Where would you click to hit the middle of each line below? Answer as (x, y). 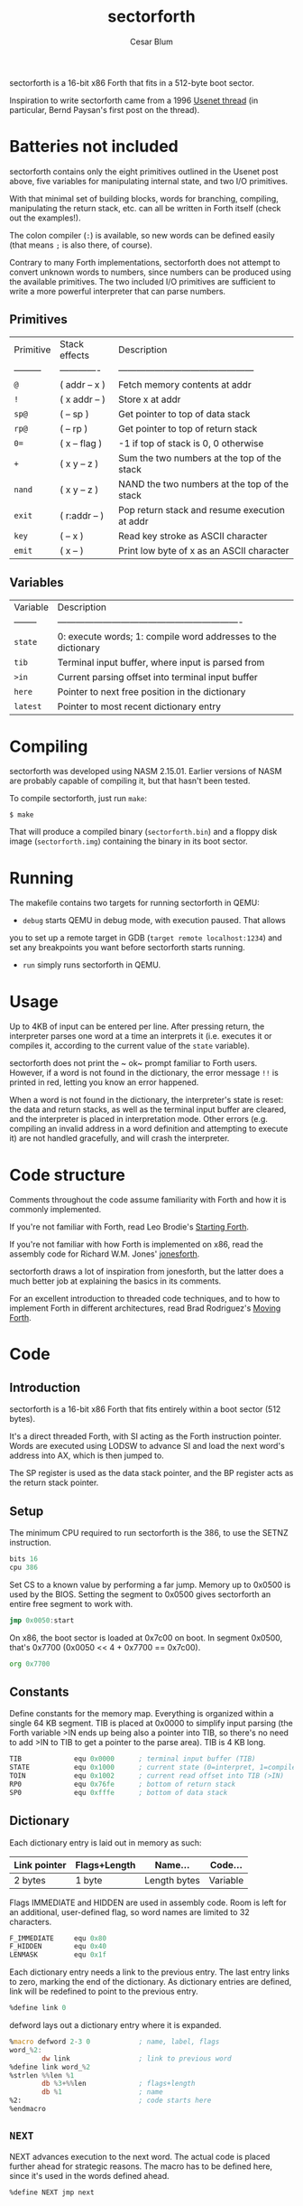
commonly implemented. (55, 1210)
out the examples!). (45, 218)
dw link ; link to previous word (137, 2058)
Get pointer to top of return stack (188, 428)
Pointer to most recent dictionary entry (139, 706)
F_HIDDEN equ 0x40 (58, 1947)
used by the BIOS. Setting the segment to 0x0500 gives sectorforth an (140, 1594)
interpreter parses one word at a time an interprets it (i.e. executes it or (141, 1036)
